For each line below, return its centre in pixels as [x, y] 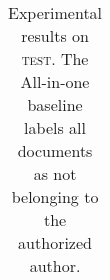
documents [55, 150]
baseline [55, 104]
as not [55, 173]
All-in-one [55, 81]
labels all [55, 127]
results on [55, 35]
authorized [55, 242]
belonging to [55, 196]
